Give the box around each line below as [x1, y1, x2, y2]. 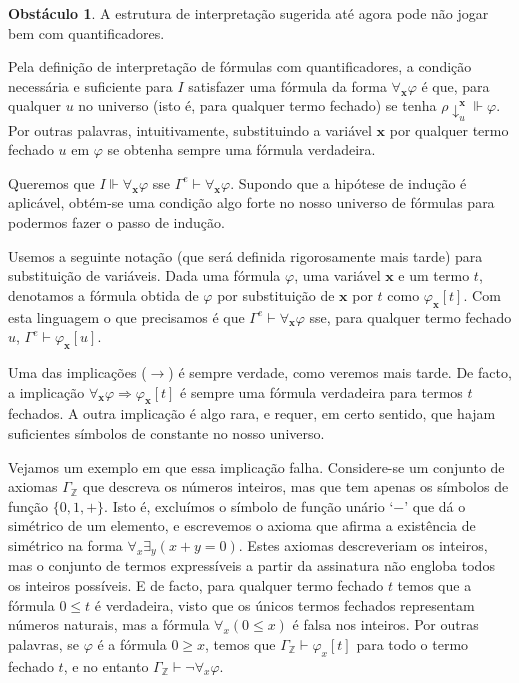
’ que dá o [404, 495, 466, 516]
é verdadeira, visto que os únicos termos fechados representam [94, 594, 475, 615]
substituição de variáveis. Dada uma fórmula [8, 265, 281, 286]
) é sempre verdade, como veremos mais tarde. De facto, [168, 362, 512, 383]
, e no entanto [63, 655, 149, 676]
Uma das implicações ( [8, 362, 147, 383]
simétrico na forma [8, 534, 123, 555]
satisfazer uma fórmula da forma [188, 75, 387, 96]
